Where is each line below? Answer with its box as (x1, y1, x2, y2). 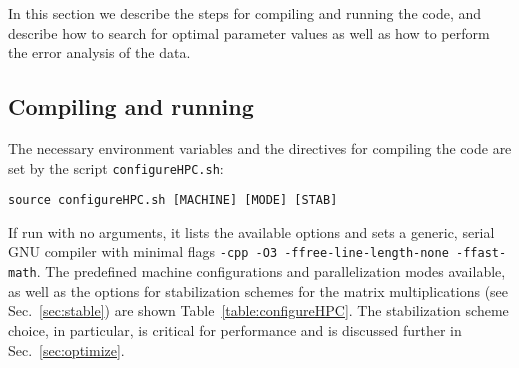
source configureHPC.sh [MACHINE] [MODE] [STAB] (8, 193, 338, 208)
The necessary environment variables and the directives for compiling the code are (8, 137, 512, 158)
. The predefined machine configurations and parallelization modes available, (36, 261, 506, 282)
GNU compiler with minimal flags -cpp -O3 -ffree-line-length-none (8, 241, 449, 262)
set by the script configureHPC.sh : (8, 157, 224, 178)
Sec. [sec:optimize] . (8, 339, 125, 360)
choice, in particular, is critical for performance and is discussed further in (8, 319, 462, 340)
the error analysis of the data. (8, 42, 191, 63)
